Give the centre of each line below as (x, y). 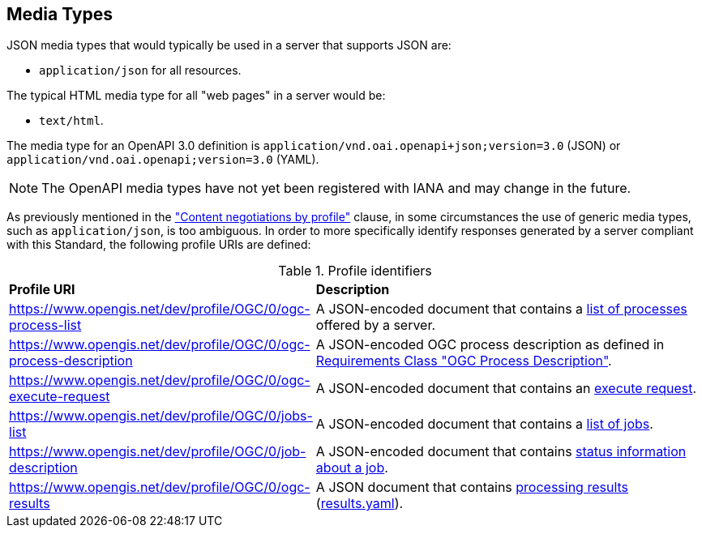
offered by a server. (376, 325)
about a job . (352, 468)
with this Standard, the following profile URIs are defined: (159, 245)
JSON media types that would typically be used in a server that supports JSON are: (229, 45)
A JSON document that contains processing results (472, 487)
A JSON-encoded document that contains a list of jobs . (484, 424)
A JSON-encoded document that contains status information (501, 452)
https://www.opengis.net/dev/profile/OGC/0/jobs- (161, 416)
